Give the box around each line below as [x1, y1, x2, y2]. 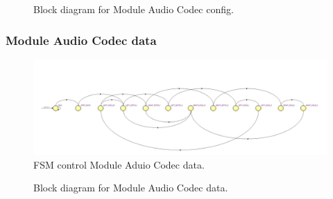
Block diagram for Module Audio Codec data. [33, 180, 228, 195]
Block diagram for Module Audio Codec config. [33, 2, 234, 16]
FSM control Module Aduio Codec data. [33, 157, 205, 171]
